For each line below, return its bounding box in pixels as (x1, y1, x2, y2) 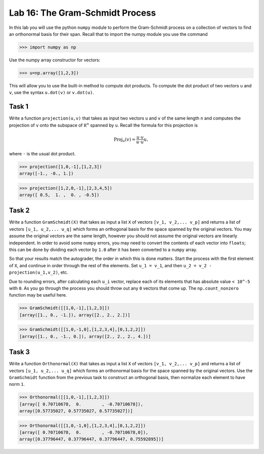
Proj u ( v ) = (113, 136, 136, 143)
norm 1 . (9, 381, 25, 387)
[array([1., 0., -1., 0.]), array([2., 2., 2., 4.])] (19, 333, 151, 339)
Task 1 (9, 102, 29, 111)
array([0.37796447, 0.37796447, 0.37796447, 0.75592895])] (19, 436, 164, 442)
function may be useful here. (9, 292, 67, 298)
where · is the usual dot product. (9, 151, 76, 156)
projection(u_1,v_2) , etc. (9, 270, 68, 276)
